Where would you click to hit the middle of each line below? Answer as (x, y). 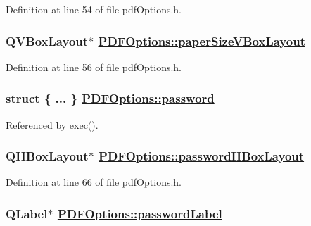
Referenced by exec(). (52, 124)
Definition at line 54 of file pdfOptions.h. (94, 9)
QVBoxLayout (47, 40)
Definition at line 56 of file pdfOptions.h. (94, 67)
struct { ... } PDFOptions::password (110, 98)
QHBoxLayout (47, 156)
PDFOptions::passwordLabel (140, 213)
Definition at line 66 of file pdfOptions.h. (94, 182)
